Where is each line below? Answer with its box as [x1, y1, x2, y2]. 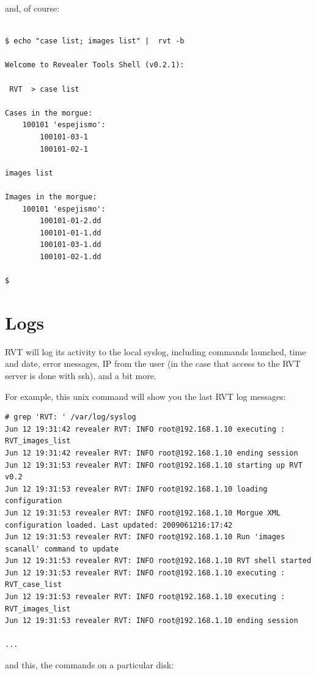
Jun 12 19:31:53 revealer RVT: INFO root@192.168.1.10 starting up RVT [5, 460, 303, 470]
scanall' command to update [5, 544, 119, 553]
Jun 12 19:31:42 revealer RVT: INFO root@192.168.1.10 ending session [5, 448, 298, 457]
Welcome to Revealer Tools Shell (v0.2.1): [5, 61, 185, 70]
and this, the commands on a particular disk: [5, 658, 174, 671]
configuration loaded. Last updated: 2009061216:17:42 [5, 520, 233, 529]
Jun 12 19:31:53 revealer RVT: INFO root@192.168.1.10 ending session [5, 616, 298, 625]
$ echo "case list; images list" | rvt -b [5, 37, 185, 46]
